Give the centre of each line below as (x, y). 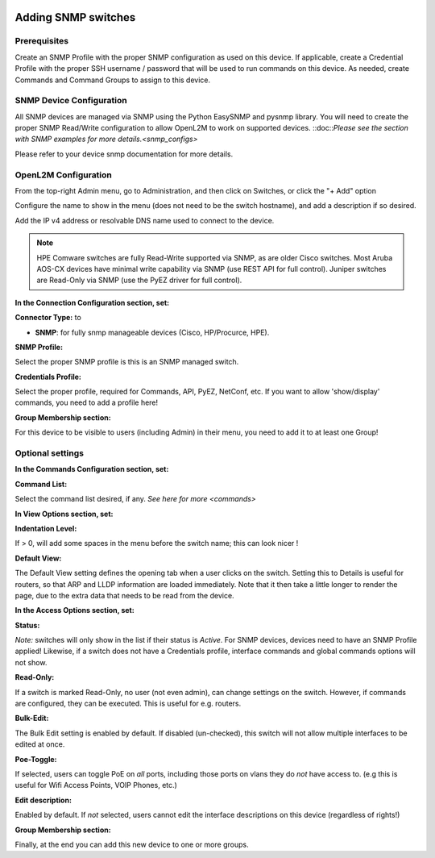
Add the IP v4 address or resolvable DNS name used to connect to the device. (145, 220)
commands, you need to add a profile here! (87, 402)
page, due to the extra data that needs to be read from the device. (124, 595)
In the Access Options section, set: (75, 610)
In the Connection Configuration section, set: (92, 302)
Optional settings (50, 453)
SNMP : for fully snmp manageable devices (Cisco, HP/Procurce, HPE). (152, 332)
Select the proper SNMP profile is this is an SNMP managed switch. (127, 362)
